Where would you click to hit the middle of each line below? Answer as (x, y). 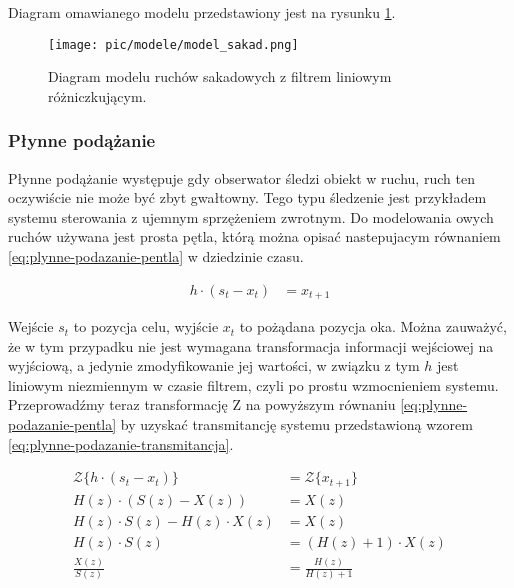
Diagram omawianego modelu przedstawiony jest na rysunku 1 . (202, 12)
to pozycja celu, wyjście (146, 326)
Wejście (31, 326)
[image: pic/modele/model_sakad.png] (173, 44)
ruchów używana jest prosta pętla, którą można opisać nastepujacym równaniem (254, 236)
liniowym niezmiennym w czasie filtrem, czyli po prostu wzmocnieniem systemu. (253, 384)
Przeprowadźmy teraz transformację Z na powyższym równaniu (202, 404)
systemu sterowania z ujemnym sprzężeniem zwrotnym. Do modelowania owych (251, 216)
